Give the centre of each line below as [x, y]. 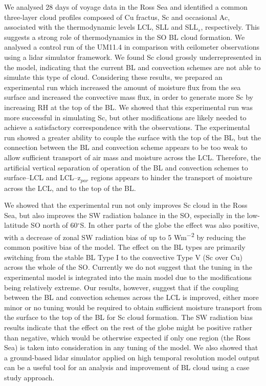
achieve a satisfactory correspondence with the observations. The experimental [127, 127]
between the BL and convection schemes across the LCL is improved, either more [131, 297]
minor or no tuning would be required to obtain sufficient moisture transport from [133, 307]
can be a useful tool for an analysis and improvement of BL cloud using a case [127, 367]
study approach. [29, 377]
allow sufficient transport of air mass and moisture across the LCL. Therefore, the [132, 157]
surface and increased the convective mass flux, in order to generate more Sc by [129, 97]
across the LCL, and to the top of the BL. [70, 188]
